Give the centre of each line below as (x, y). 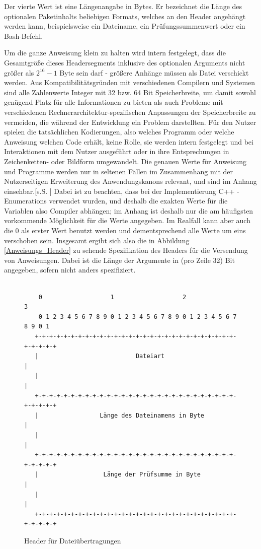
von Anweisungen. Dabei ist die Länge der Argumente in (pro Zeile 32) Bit (119, 260)
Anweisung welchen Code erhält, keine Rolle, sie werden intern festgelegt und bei (129, 141)
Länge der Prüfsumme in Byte (152, 475)
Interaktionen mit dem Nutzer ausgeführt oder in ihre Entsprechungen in (117, 151)
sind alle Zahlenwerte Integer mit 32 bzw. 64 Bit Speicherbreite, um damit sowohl (130, 92)
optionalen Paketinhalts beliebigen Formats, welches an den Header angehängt (125, 16)
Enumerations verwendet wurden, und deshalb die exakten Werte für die (116, 201)
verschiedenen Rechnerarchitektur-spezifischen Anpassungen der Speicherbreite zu (130, 112)
